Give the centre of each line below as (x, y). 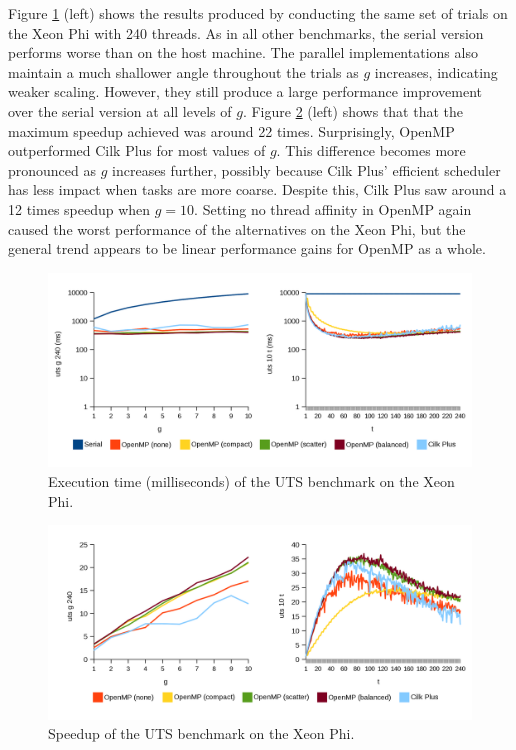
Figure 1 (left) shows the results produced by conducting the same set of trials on (258, 13)
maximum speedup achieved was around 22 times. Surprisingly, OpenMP (231, 130)
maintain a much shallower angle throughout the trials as (183, 71)
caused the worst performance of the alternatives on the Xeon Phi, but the (237, 228)
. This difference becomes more (371, 150)
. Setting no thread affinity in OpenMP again (333, 208)
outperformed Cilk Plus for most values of (137, 150)
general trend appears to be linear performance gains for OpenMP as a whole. (247, 248)
